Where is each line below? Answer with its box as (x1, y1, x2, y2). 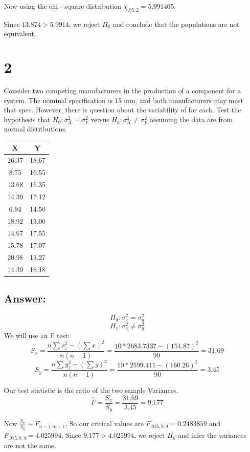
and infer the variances (178, 430, 247, 440)
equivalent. (4, 28, 36, 39)
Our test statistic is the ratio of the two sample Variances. (4, 385, 179, 395)
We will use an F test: (4, 330, 70, 341)
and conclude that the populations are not (113, 19, 240, 29)
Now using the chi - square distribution (4, 1, 121, 11)
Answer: (4, 290, 46, 305)
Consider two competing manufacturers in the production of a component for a (4, 86, 241, 96)
